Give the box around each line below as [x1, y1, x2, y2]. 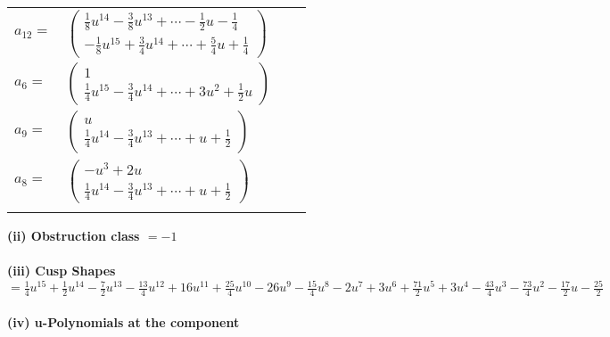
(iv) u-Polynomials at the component [7, 312, 240, 331]
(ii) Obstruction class [7, 226, 140, 244]
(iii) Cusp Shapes [7, 261, 116, 280]
